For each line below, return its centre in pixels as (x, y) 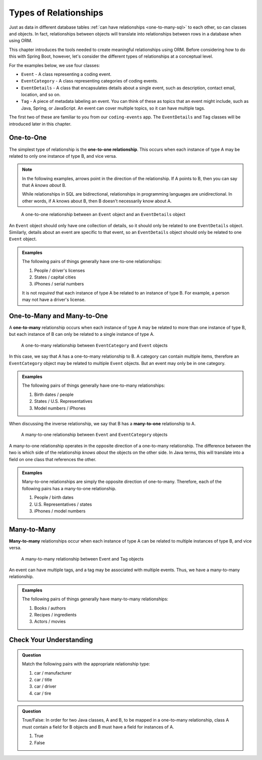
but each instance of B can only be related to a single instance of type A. (82, 334)
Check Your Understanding (51, 640)
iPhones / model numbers (60, 511)
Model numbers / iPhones (60, 408)
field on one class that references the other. (53, 459)
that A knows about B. (44, 185)
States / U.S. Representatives (63, 401)
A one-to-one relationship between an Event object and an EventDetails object (103, 215)
